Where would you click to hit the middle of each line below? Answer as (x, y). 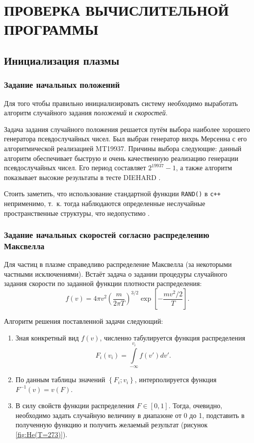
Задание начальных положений (62, 85)
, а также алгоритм (204, 168)
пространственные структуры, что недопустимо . (77, 213)
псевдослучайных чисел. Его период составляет (75, 168)
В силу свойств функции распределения (75, 405)
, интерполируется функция (176, 379)
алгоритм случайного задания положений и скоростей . (86, 113)
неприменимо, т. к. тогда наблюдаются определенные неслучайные (105, 203)
